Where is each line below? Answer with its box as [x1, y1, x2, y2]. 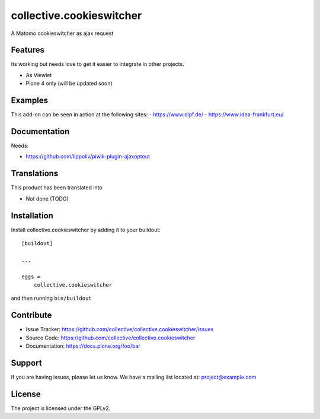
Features [11, 45, 44, 55]
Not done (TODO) [25, 195, 69, 202]
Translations [11, 169, 59, 179]
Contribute [11, 310, 52, 320]
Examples [11, 96, 49, 106]
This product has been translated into [11, 184, 103, 191]
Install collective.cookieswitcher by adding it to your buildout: [11, 226, 161, 233]
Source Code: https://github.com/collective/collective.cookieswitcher [25, 334, 196, 341]
